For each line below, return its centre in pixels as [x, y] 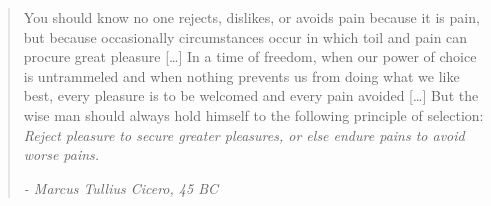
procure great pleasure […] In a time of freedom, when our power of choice [250, 56]
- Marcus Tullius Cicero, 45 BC [121, 187]
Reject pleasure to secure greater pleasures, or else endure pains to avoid [244, 134]
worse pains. [61, 154]
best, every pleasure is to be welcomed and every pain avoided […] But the [251, 95]
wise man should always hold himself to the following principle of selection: [253, 114]
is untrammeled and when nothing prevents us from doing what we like [241, 75]
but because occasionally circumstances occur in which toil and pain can [245, 36]
